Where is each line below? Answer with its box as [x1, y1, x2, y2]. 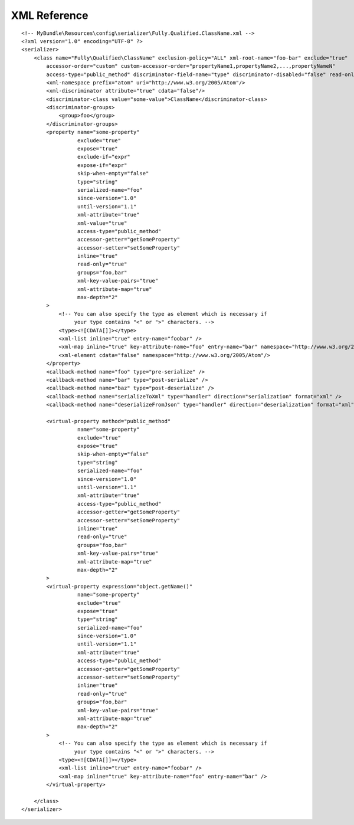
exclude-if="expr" [77, 153, 131, 161]
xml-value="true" [77, 220, 127, 227]
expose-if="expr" [77, 162, 127, 168]
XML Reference [11, 9, 88, 22]
